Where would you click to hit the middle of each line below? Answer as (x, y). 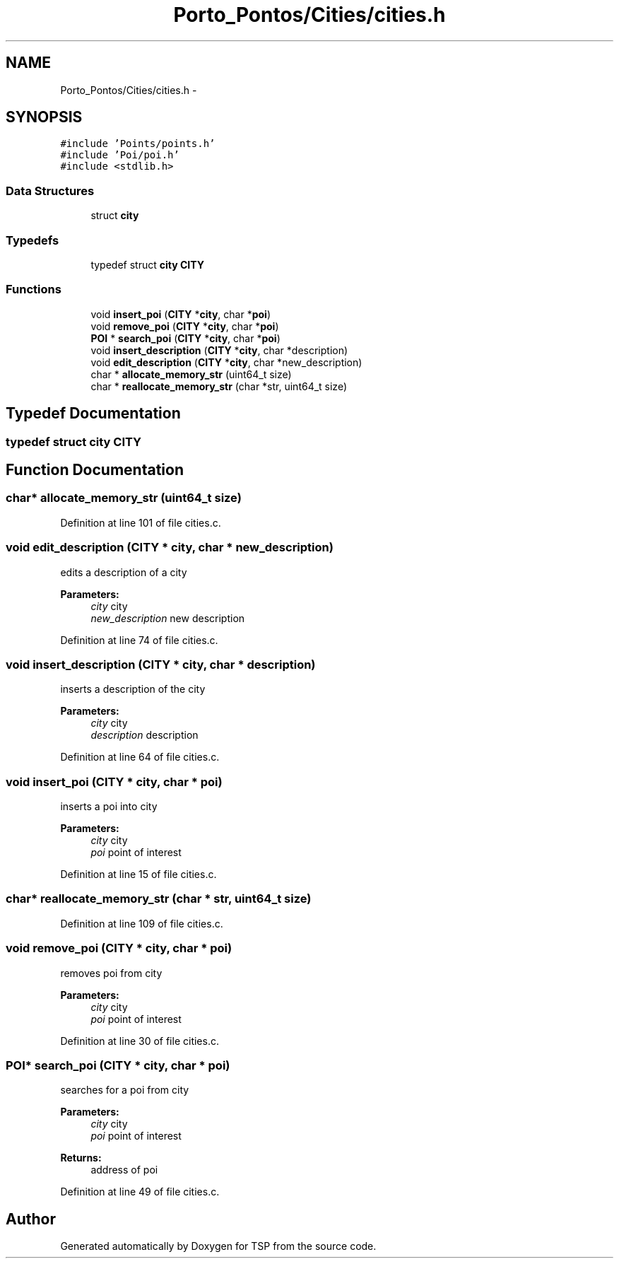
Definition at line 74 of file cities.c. (139, 640)
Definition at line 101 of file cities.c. (141, 522)
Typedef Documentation (93, 414)
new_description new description (168, 618)
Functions (34, 289)
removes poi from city (111, 973)
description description (145, 735)
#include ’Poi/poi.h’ (120, 155)
